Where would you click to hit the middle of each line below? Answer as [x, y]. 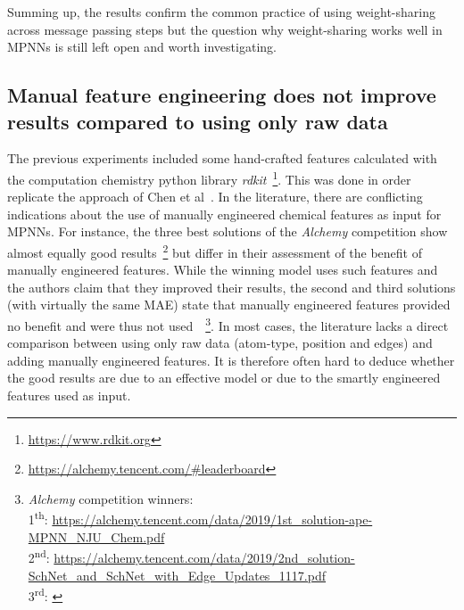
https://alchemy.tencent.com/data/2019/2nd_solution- [204, 557]
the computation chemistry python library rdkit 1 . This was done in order [209, 177]
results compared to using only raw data [198, 121]
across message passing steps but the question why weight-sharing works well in [225, 29]
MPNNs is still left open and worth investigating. [142, 47]
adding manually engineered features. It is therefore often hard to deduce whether [231, 360]
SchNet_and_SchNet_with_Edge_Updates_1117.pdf [177, 575]
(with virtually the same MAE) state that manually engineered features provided [229, 305]
